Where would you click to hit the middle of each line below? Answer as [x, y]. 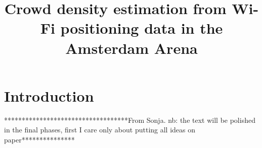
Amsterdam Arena [132, 48]
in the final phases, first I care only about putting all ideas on [100, 130]
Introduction [49, 95]
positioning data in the [142, 28]
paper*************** [39, 139]
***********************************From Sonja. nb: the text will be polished [130, 120]
